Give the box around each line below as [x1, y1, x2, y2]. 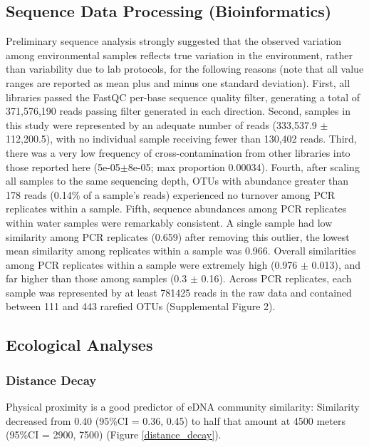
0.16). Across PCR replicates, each [201, 271, 352, 286]
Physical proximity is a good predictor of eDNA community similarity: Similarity [6, 399, 360, 414]
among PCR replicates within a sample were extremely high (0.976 [6, 257, 298, 272]
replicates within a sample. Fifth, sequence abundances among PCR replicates [6, 201, 347, 216]
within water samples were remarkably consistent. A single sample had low [6, 215, 333, 230]
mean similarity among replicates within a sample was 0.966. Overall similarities [6, 243, 356, 258]
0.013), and [311, 257, 361, 272]
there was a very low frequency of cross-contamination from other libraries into [6, 145, 350, 160]
